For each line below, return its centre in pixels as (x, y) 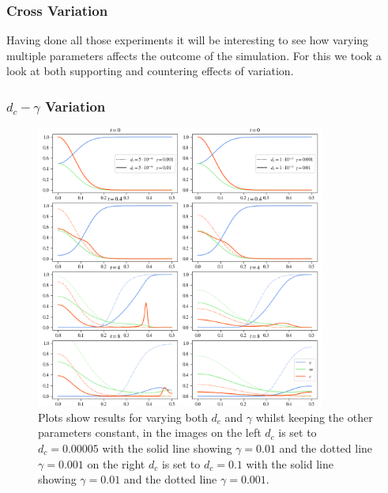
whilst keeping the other (314, 417)
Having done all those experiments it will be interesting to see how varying (188, 40)
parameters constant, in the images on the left (150, 432)
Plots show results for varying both (123, 417)
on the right (116, 463)
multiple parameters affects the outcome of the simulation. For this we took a (194, 55)
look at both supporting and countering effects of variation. (150, 71)
